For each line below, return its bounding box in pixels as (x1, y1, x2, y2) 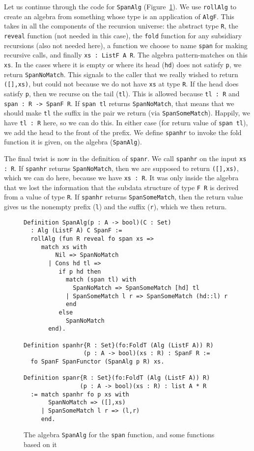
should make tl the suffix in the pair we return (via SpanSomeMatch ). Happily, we (4, 108, 250, 118)
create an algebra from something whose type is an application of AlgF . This (4, 11, 234, 21)
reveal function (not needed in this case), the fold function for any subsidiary (4, 30, 242, 40)
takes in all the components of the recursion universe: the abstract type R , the (4, 21, 238, 31)
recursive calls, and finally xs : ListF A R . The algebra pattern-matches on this (4, 50, 248, 60)
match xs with (41, 243, 87, 251)
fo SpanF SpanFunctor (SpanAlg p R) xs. (30, 358, 165, 365)
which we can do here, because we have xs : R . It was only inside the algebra (4, 172, 239, 183)
